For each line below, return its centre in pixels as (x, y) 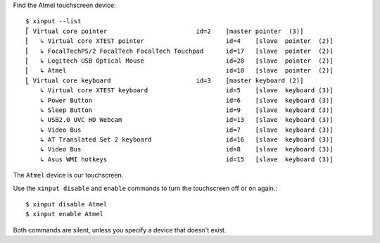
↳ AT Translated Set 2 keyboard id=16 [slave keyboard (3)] (186, 140)
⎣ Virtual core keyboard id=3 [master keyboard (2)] (165, 80)
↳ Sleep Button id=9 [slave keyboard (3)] (186, 110)
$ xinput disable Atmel (66, 205)
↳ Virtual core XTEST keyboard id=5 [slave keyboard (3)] (186, 91)
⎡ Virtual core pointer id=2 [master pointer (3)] (165, 31)
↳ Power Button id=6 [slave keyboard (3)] (186, 100)
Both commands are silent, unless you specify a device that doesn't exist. (120, 230)
